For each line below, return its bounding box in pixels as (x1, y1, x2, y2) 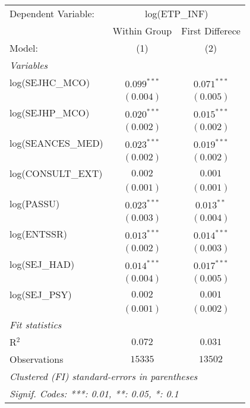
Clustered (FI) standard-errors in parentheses (10, 369, 198, 383)
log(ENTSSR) (10, 227, 67, 241)
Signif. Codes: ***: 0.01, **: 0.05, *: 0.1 (10, 387, 179, 400)
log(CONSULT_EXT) (10, 166, 103, 180)
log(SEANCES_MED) (10, 136, 103, 150)
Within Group (112, 24, 172, 37)
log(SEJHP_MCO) (10, 106, 90, 119)
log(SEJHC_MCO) (10, 75, 90, 89)
